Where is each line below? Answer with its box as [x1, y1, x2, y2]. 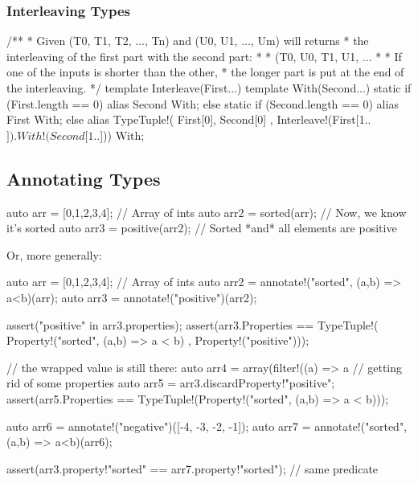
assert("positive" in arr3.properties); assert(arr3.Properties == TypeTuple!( [6, 316, 379, 333]
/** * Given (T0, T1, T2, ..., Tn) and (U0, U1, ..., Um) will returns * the [6, 32, 369, 49]
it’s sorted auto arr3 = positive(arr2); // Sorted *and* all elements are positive [6, 219, 397, 236]
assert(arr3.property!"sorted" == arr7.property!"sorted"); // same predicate [6, 460, 379, 477]
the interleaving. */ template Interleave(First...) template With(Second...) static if [6, 80, 412, 96]
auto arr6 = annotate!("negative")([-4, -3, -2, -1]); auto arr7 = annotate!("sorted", [6, 417, 408, 434]
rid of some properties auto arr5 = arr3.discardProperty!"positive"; [6, 375, 335, 391]
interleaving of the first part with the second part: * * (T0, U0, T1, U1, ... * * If [6, 47, 402, 64]
